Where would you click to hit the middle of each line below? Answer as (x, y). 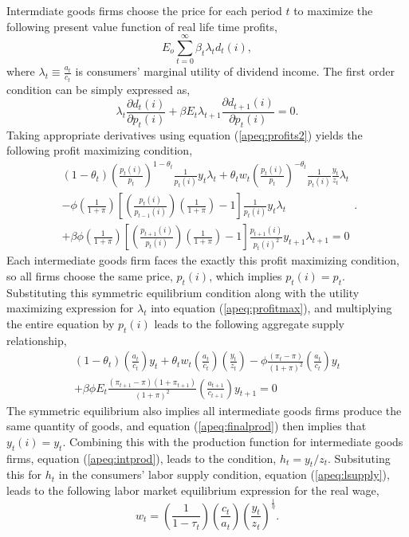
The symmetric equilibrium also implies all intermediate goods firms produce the (204, 410)
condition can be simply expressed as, (98, 89)
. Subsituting (359, 458)
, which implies (246, 276)
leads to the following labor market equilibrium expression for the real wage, (193, 490)
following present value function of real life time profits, (142, 26)
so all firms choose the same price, (90, 276)
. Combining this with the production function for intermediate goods (233, 441)
